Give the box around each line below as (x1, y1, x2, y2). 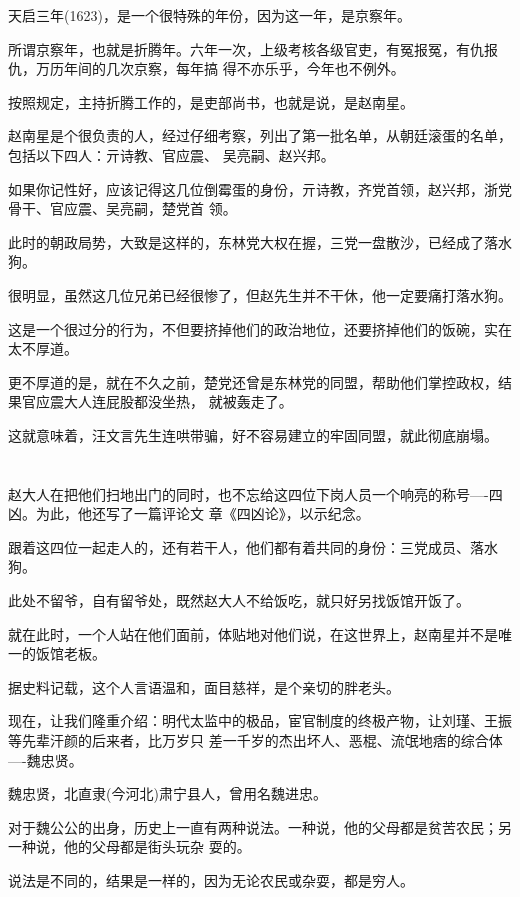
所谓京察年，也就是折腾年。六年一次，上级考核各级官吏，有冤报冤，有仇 (8, 38, 484, 59)
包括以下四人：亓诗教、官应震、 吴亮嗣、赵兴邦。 (8, 144, 335, 165)
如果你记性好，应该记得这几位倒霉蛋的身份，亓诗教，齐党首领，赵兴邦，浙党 (8, 178, 512, 199)
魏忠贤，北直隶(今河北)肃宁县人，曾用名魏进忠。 (8, 783, 327, 804)
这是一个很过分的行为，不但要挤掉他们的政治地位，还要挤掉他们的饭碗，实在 (8, 318, 512, 339)
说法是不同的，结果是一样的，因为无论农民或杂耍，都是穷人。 (8, 870, 414, 890)
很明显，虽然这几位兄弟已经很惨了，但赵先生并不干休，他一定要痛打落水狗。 (8, 284, 512, 305)
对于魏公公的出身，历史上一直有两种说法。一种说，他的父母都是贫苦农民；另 (8, 816, 512, 837)
